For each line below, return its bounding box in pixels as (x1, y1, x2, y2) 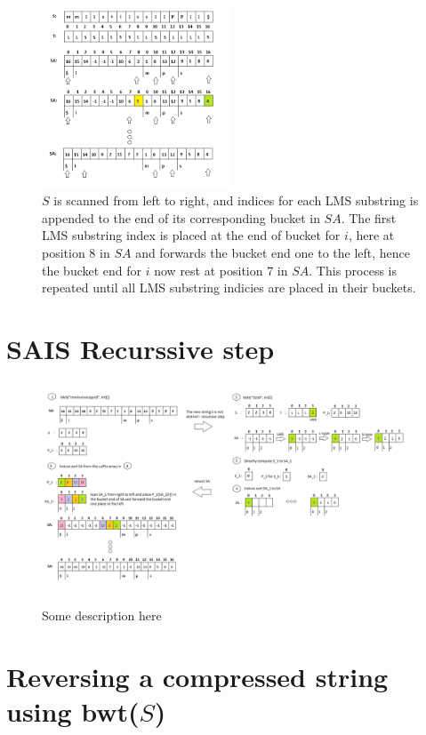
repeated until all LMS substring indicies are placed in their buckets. (42, 278, 416, 297)
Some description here (42, 606, 162, 625)
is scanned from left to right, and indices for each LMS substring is (53, 191, 419, 210)
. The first (341, 208, 397, 227)
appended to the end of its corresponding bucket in (42, 208, 320, 227)
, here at (348, 226, 395, 244)
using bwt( (6, 693, 140, 730)
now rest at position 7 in (154, 260, 288, 279)
